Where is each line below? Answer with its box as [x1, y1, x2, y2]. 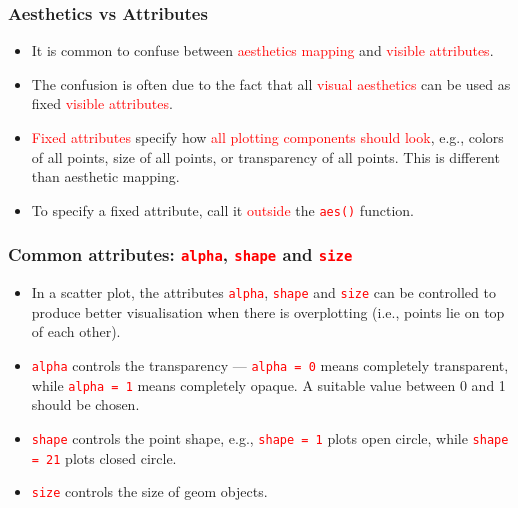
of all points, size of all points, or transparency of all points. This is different [31, 146, 500, 167]
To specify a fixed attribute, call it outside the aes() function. [31, 199, 414, 220]
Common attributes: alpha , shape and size [8, 242, 353, 267]
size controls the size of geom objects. [31, 481, 268, 502]
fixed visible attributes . [31, 93, 173, 114]
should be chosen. [31, 394, 140, 415]
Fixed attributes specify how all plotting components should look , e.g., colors [31, 127, 504, 147]
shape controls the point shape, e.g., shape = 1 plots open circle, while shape [31, 427, 509, 448]
